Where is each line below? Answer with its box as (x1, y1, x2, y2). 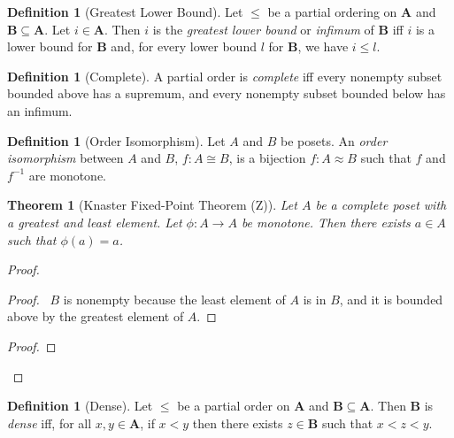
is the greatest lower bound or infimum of (152, 19, 374, 38)
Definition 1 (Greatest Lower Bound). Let (7, 3, 243, 20)
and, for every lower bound (111, 37, 257, 56)
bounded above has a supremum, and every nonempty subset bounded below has (7, 84, 446, 103)
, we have (297, 37, 349, 56)
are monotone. (28, 165, 106, 184)
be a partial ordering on (267, 3, 397, 20)
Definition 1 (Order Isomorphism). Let (7, 131, 226, 150)
